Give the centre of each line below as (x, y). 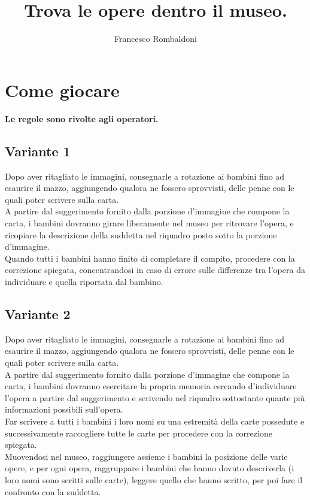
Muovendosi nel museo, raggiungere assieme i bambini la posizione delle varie (146, 456)
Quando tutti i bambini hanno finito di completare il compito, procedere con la (150, 258)
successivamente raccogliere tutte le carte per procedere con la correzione (139, 433)
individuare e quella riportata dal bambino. (84, 281)
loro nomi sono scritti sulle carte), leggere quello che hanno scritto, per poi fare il (154, 479)
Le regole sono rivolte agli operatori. (82, 118)
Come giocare (62, 90)
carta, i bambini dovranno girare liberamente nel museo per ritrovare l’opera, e (149, 223)
